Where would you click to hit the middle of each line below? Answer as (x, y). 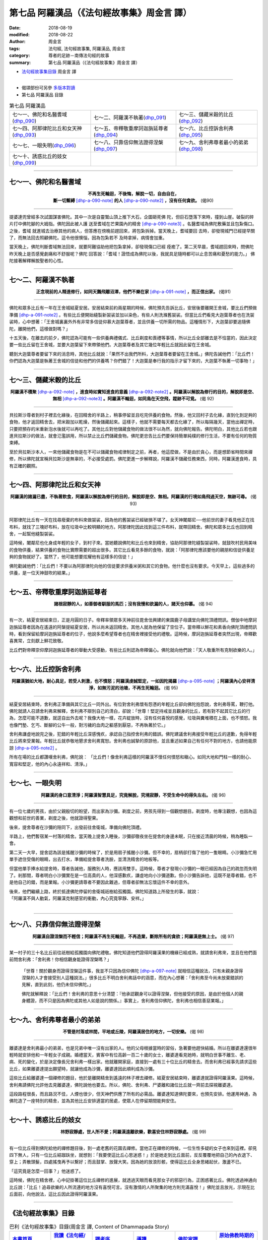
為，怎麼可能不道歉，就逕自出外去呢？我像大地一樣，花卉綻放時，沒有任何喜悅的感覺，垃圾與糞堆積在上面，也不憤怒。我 (133, 718)
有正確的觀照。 (24, 466)
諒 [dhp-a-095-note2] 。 (34, 748)
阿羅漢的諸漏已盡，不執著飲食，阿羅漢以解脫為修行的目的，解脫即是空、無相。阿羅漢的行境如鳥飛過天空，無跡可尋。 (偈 (133, 496)
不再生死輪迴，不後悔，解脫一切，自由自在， (133, 193)
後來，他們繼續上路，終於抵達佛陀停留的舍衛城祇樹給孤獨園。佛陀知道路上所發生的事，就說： (105, 891)
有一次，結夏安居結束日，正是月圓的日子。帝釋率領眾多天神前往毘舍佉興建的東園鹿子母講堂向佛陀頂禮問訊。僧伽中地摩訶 (133, 620)
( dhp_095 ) (191, 135)
